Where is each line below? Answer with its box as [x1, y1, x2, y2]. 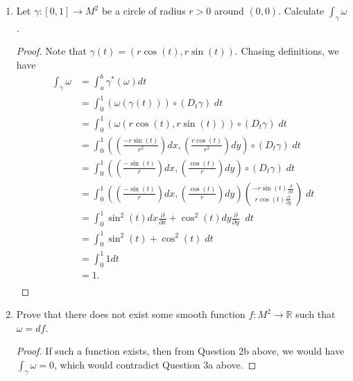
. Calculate [278, 3, 325, 17]
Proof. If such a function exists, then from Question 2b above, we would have [16, 344, 345, 358]
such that [295, 307, 336, 321]
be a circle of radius [101, 3, 186, 17]
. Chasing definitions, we [234, 44, 339, 58]
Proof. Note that [16, 44, 87, 58]
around [214, 3, 244, 17]
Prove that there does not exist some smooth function [16, 307, 246, 321]
